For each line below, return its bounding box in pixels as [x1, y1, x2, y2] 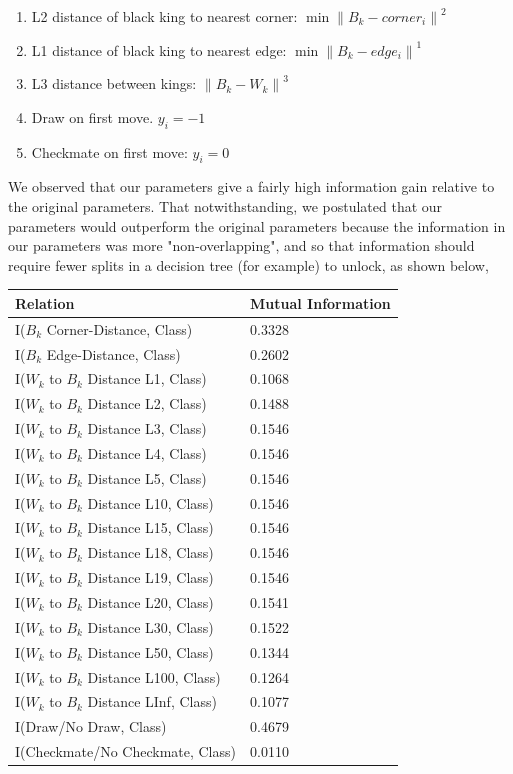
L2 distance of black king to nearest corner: [31, 6, 298, 26]
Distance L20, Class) [87, 591, 214, 612]
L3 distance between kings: [31, 73, 197, 94]
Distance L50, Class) [87, 641, 214, 662]
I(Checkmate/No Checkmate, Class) [15, 741, 236, 762]
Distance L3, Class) [87, 418, 207, 439]
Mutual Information [250, 292, 391, 313]
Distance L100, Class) [87, 666, 221, 687]
